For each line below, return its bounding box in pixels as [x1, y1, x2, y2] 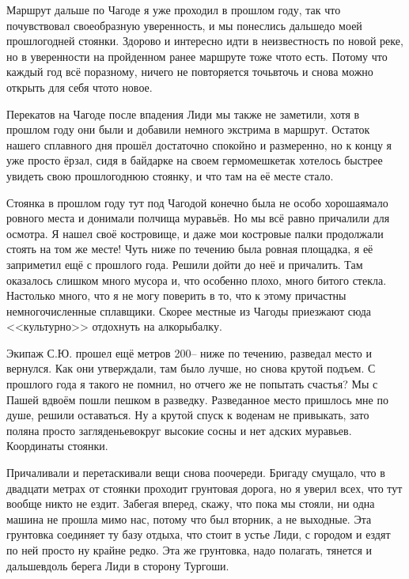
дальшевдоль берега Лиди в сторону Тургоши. [6, 557, 229, 573]
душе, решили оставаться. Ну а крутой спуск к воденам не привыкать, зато [6, 407, 369, 423]
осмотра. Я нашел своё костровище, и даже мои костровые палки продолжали [6, 225, 384, 241]
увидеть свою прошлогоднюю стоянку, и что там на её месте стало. [6, 167, 334, 184]
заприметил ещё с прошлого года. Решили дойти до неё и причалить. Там [6, 255, 363, 272]
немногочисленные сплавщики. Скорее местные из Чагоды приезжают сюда [6, 302, 372, 319]
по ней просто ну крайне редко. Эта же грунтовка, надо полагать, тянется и [6, 542, 373, 558]
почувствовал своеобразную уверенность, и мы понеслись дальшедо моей [6, 17, 362, 33]
